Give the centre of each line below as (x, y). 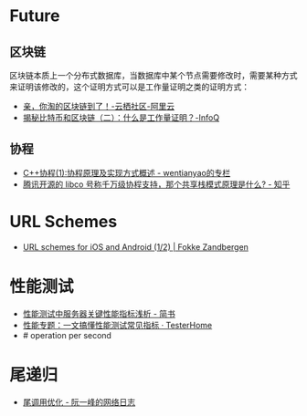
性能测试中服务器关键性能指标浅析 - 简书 (99, 313)
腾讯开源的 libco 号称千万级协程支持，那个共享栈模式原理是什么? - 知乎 (156, 184)
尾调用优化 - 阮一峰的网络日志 (79, 401)
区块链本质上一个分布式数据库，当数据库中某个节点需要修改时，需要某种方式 (153, 75)
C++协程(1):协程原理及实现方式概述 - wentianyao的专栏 (127, 172)
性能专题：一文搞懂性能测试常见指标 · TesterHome (117, 325)
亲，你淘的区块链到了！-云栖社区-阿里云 (99, 106)
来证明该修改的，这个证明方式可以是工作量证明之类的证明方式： (129, 87)
